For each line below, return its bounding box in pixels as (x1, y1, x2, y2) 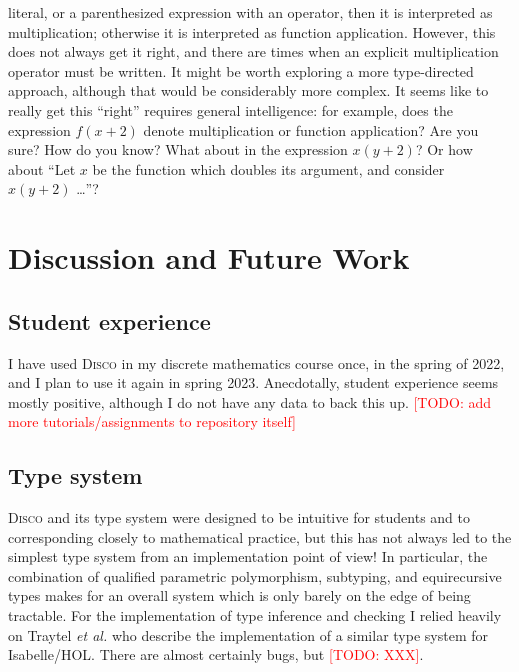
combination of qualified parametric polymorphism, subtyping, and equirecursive (8, 565, 502, 586)
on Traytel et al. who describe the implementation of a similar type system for (8, 624, 488, 645)
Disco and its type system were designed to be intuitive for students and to (8, 507, 470, 528)
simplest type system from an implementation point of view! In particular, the (8, 546, 488, 567)
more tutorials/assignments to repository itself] (8, 411, 297, 432)
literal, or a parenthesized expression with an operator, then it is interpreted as (8, 2, 493, 22)
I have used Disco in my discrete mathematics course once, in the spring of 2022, (8, 352, 505, 373)
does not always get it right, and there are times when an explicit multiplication (8, 41, 499, 62)
